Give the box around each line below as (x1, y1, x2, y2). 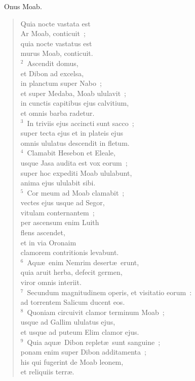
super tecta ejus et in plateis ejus (20, 128, 123, 138)
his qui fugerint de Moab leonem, (20, 356, 124, 367)
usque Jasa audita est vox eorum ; (20, 157, 128, 168)
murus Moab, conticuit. (20, 48, 93, 58)
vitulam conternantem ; (20, 207, 95, 217)
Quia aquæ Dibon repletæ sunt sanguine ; (27, 336, 161, 347)
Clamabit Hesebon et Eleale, (27, 147, 115, 158)
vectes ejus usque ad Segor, (20, 197, 105, 208)
